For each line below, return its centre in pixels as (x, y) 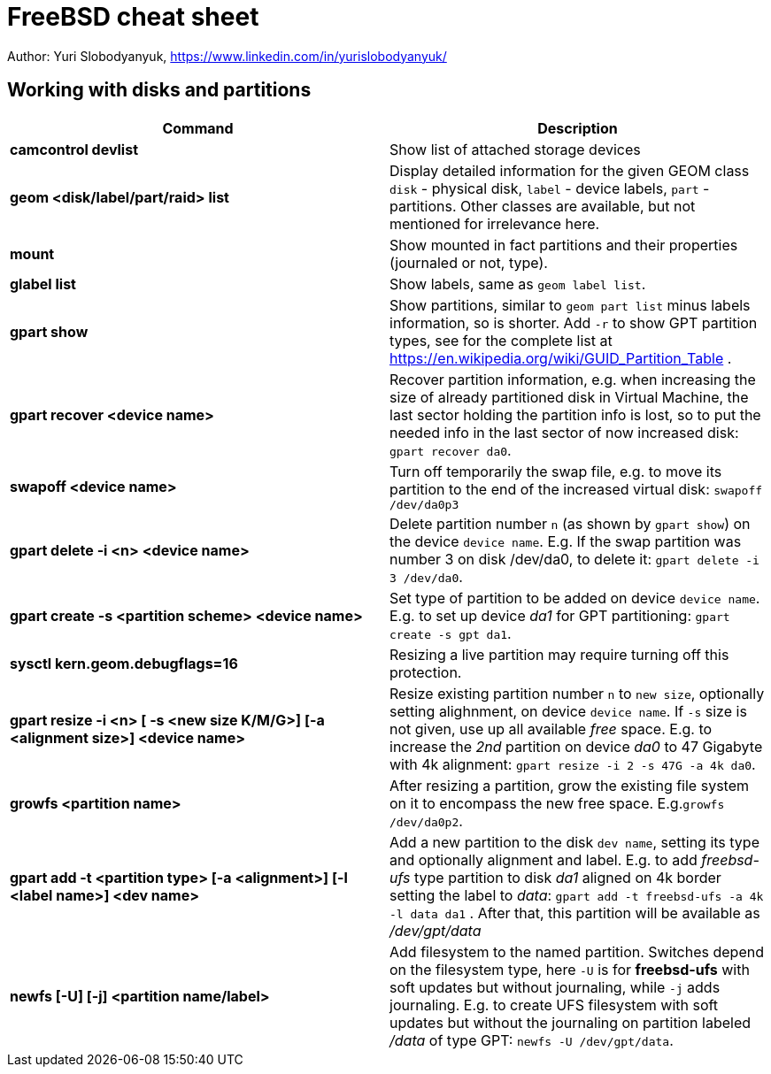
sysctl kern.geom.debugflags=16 (124, 663)
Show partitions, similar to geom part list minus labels (570, 305)
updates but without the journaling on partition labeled (571, 1022)
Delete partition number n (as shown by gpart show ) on (570, 523)
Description (578, 128)
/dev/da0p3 (424, 504)
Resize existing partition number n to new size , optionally (577, 693)
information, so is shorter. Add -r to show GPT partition (574, 322)
